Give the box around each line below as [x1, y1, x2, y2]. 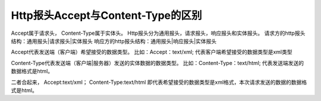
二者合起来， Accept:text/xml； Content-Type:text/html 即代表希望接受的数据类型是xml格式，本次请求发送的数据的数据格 [11, 79, 307, 86]
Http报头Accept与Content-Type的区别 [11, 9, 202, 22]
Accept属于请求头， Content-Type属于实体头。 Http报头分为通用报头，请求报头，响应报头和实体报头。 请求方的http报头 [11, 30, 306, 37]
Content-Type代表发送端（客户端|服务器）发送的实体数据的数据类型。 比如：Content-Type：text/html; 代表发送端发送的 [11, 59, 304, 66]
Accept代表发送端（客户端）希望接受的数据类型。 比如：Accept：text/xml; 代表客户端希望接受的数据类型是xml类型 [11, 48, 292, 56]
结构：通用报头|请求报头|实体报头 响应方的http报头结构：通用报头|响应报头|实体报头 [11, 37, 217, 44]
